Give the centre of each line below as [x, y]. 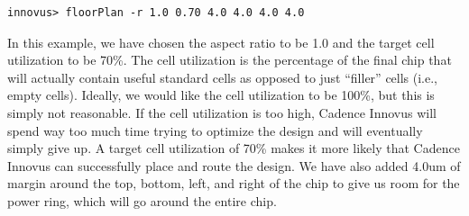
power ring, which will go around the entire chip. [142, 200]
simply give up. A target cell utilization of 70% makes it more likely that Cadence [234, 148]
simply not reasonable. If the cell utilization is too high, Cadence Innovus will [222, 112]
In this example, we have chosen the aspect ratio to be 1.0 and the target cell [221, 42]
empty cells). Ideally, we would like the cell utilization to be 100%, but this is [221, 95]
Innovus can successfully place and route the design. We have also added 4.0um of [234, 165]
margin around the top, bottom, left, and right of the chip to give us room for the [234, 183]
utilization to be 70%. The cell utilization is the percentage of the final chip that [230, 60]
